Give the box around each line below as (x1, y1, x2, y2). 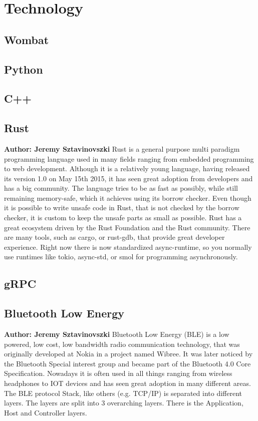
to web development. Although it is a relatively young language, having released (4, 163, 250, 174)
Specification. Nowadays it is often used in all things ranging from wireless (4, 368, 232, 378)
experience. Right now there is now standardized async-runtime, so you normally (4, 241, 252, 252)
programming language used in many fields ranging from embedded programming (4, 153, 254, 164)
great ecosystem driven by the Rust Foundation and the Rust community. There (4, 222, 250, 232)
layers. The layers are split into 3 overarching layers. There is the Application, (4, 397, 243, 408)
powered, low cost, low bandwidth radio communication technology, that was (4, 338, 240, 349)
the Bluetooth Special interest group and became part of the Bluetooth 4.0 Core (4, 358, 251, 368)
